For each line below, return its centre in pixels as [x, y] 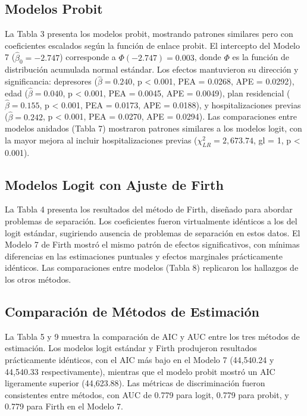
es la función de [261, 57]
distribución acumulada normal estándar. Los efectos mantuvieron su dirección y [152, 69]
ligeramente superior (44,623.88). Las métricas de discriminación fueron [135, 383]
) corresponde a [88, 57]
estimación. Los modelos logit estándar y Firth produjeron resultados [131, 348]
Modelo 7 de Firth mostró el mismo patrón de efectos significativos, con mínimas [152, 244]
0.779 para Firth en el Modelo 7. [64, 406]
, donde [208, 57]
